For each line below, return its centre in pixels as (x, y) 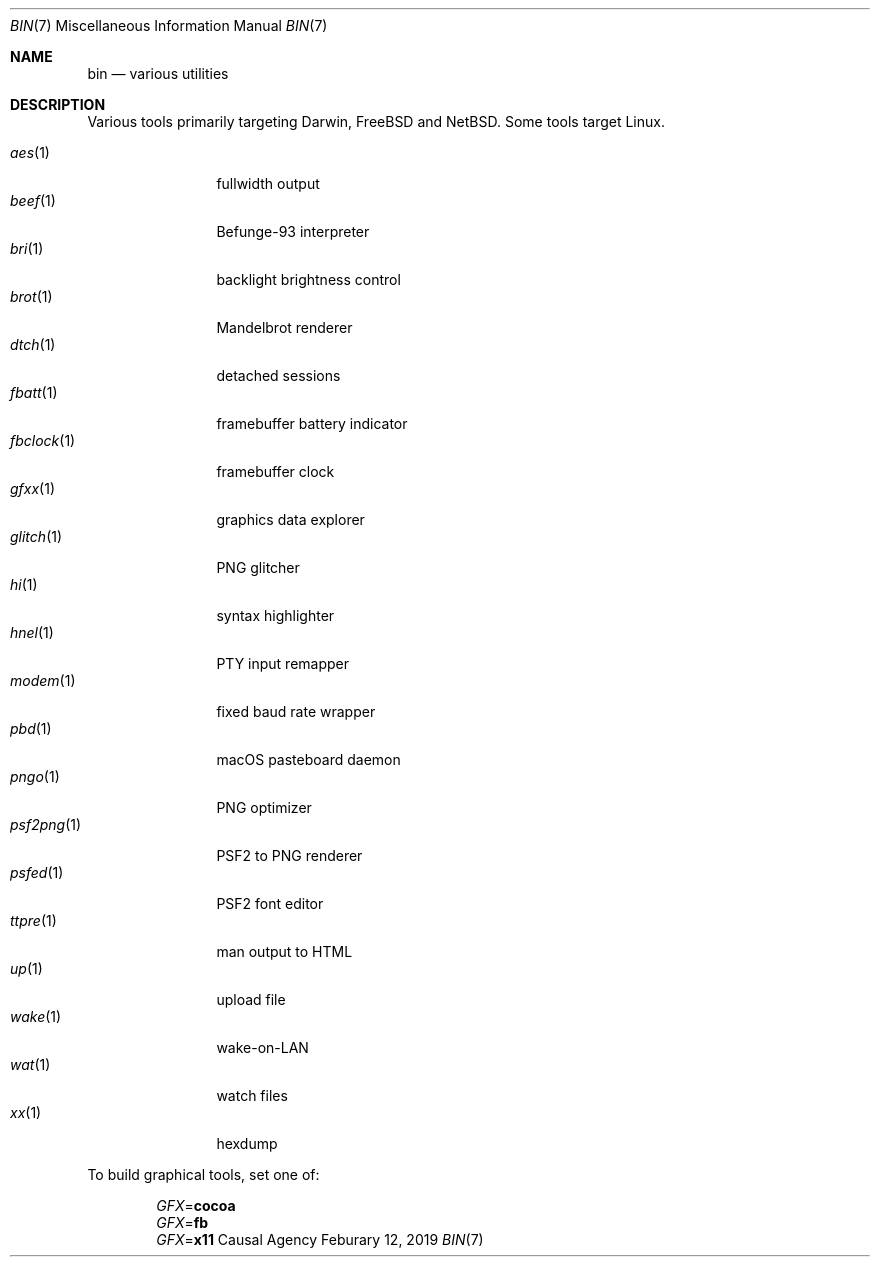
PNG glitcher (258, 567)
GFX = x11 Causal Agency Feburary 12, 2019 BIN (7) (320, 1239)
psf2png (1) (46, 824)
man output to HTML (284, 951)
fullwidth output (268, 183)
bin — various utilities (158, 73)
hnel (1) (32, 632)
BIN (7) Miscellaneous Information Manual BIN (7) (169, 25)
